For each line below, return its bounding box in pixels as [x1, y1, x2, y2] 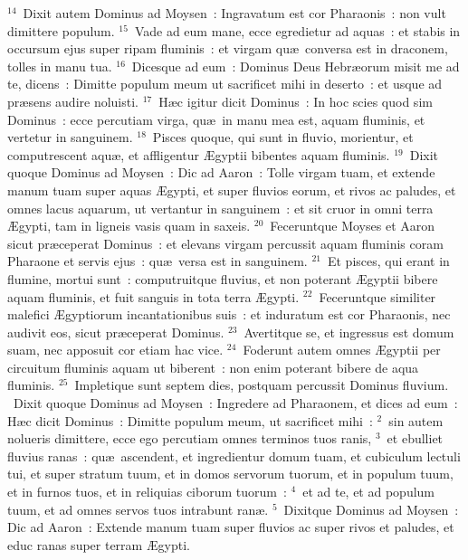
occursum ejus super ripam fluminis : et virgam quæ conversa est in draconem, [7, 39, 448, 58]
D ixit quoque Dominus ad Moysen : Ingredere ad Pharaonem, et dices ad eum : [14, 394, 458, 413]
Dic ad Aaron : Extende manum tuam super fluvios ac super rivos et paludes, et [7, 517, 454, 536]
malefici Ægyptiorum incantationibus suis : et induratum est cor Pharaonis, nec [7, 305, 451, 324]
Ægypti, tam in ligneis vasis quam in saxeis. [7, 216, 251, 235]
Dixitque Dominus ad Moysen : [283, 499, 459, 518]
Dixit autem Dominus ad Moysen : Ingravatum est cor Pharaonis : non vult [23, 4, 446, 22]
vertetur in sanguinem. [7, 128, 133, 147]
